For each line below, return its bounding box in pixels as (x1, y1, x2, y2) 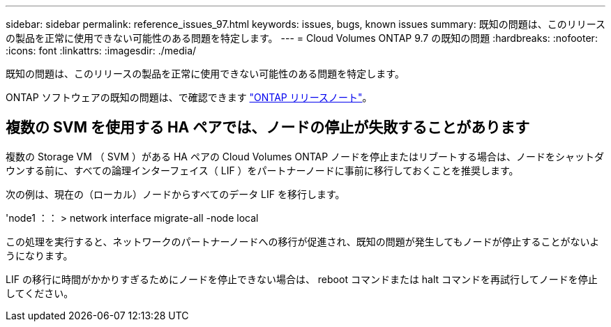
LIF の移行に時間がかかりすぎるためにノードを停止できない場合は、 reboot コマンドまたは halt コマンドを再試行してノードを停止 (6, 273, 598, 285)
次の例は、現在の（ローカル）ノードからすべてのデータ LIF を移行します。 (6, 188, 345, 200)
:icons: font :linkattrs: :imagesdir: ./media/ (6, 45, 197, 56)
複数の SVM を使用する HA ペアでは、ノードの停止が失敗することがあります (6, 119, 530, 137)
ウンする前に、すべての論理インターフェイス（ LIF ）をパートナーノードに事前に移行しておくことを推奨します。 (6, 164, 519, 176)
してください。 (6, 287, 74, 299)
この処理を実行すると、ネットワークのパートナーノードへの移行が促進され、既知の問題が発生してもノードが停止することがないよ (6, 235, 600, 248)
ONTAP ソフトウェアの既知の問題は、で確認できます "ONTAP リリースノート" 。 (6, 91, 372, 103)
